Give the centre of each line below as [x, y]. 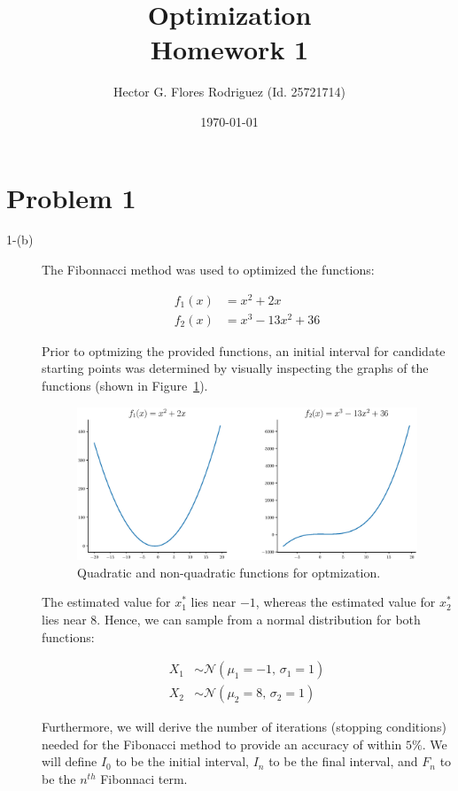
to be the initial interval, [182, 761]
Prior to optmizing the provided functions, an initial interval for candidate [244, 350]
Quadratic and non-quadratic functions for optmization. [229, 572]
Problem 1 [71, 197]
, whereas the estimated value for [345, 602]
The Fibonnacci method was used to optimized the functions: [208, 270]
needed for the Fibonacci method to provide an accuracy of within [222, 744]
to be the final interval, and [343, 761]
